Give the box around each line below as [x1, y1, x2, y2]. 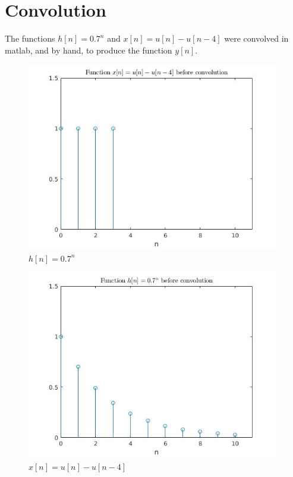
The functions [5, 32, 55, 45]
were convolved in [224, 32, 289, 45]
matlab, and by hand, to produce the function [5, 43, 172, 56]
